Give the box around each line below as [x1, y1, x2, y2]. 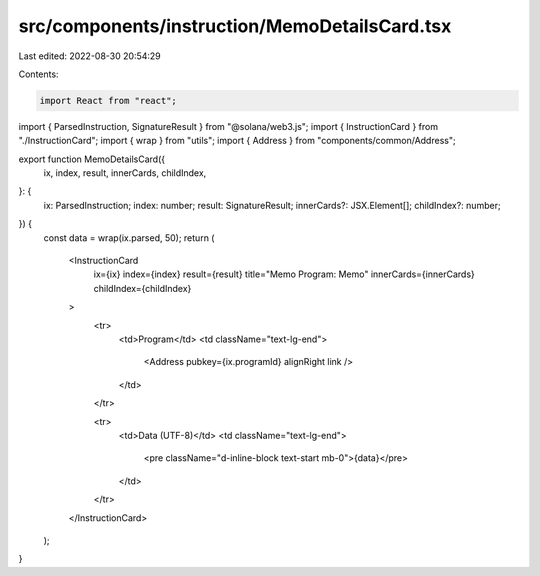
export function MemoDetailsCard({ [18, 153, 165, 165]
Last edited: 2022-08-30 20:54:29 [18, 50, 162, 62]
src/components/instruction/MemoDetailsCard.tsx [18, 15, 452, 37]
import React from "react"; [39, 95, 177, 106]
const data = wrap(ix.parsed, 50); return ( [43, 231, 215, 244]
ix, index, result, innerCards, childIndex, [43, 167, 207, 179]
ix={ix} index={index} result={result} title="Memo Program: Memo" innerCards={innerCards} [93, 268, 475, 280]
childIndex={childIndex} [93, 282, 192, 294]
